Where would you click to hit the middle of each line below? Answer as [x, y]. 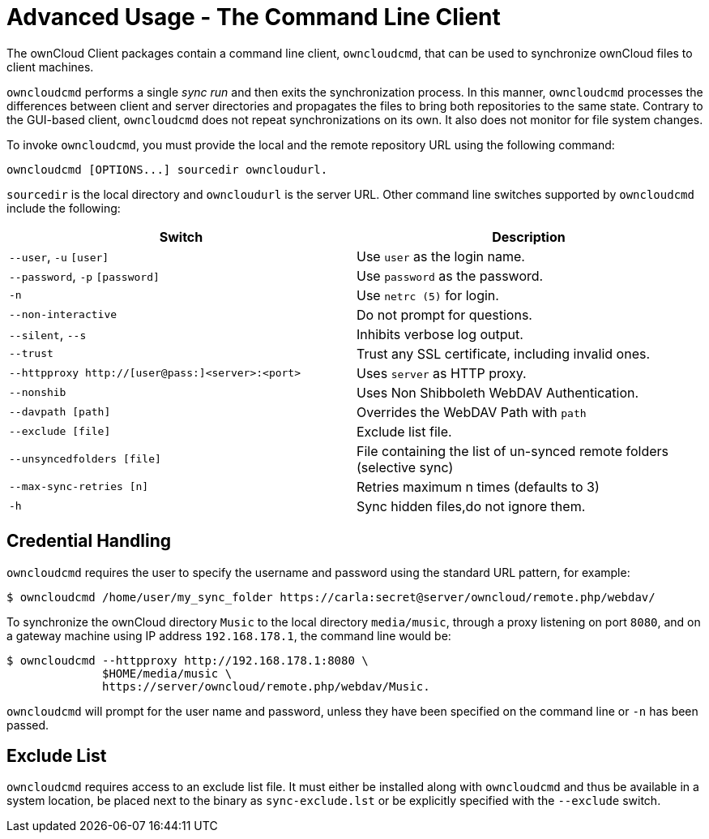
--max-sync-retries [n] [79, 487]
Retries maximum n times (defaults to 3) [478, 486]
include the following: [64, 208]
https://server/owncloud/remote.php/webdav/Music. [266, 686]
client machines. [50, 67]
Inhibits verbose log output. [440, 334]
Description [529, 237]
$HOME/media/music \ [167, 673]
